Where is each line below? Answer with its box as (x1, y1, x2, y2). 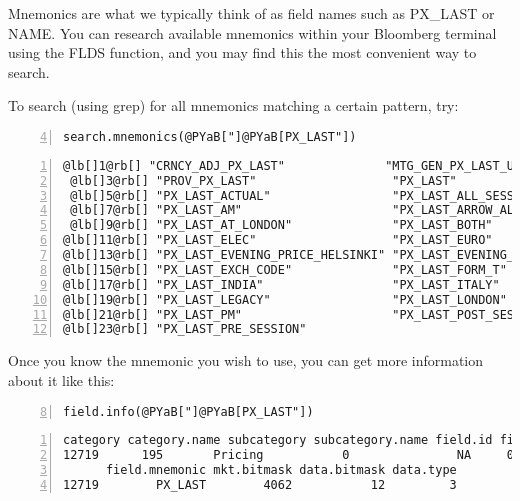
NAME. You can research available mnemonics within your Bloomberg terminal (8, 22, 497, 43)
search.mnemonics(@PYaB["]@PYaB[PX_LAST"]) (63, 129, 357, 144)
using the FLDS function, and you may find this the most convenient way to (8, 42, 477, 63)
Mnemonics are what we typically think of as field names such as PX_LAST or (8, 3, 495, 23)
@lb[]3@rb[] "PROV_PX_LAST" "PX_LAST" (70, 173, 457, 188)
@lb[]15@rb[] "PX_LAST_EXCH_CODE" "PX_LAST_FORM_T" (63, 262, 507, 277)
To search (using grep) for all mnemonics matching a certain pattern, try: (8, 95, 459, 116)
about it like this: (8, 369, 115, 390)
